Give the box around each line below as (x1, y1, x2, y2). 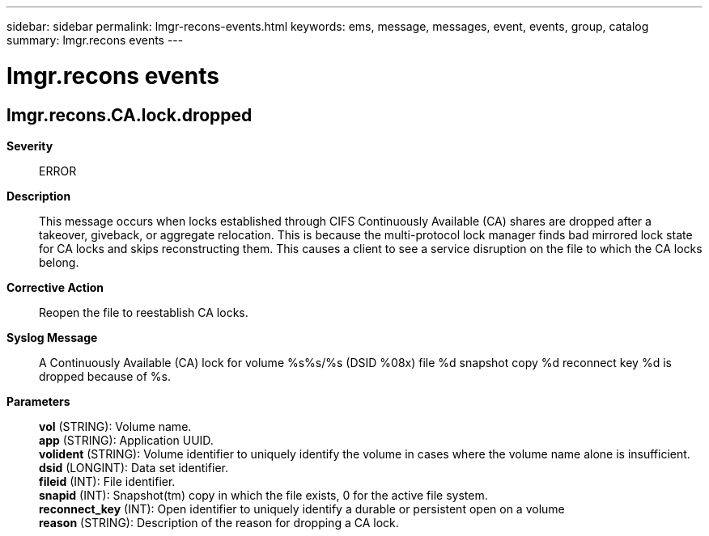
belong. (39, 255, 79, 269)
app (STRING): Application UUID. (39, 433, 214, 447)
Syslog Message (6, 330, 98, 344)
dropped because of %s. (39, 369, 172, 383)
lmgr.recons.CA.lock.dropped (6, 104, 253, 125)
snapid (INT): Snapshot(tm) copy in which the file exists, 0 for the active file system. (39, 487, 488, 502)
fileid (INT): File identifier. (39, 474, 176, 488)
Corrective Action (6, 280, 104, 294)
